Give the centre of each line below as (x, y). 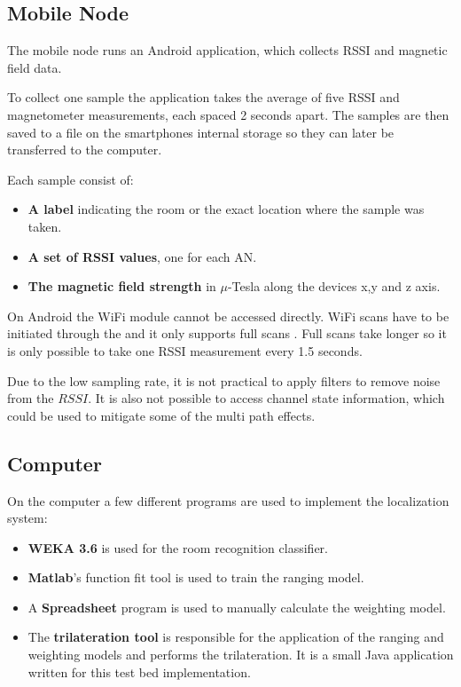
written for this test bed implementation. (139, 671)
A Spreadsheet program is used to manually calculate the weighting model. (237, 607)
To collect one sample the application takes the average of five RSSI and (203, 97)
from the (31, 398)
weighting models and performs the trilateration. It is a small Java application (241, 655)
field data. (35, 67)
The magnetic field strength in (122, 286)
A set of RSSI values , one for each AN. (142, 256)
